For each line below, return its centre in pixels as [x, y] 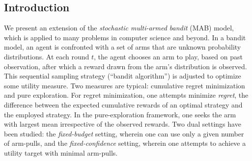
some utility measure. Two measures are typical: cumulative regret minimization [125, 85]
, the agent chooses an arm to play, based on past [168, 56]
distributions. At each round [47, 56]
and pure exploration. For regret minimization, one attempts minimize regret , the [126, 95]
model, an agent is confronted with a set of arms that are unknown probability [123, 47]
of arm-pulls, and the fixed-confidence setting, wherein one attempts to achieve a [125, 143]
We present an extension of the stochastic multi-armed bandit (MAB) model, [119, 28]
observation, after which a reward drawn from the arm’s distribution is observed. [126, 66]
